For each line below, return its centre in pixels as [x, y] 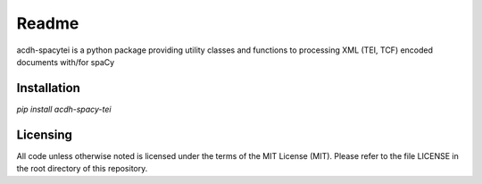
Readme [48, 23]
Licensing [45, 134]
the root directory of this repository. [82, 169]
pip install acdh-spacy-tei [64, 109]
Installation [48, 88]
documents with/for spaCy [66, 62]
